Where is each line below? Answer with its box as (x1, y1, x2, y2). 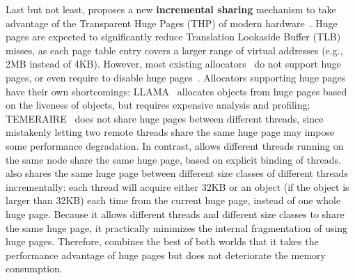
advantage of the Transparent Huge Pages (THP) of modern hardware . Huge (6, 15, 338, 30)
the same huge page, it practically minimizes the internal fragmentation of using (6, 220, 348, 235)
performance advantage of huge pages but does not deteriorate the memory (6, 247, 326, 262)
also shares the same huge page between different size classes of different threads (6, 166, 348, 180)
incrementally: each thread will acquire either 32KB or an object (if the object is (6, 179, 349, 194)
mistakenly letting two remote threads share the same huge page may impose (6, 125, 335, 139)
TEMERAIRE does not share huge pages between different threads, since (6, 111, 324, 125)
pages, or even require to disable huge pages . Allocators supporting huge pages (6, 70, 346, 84)
